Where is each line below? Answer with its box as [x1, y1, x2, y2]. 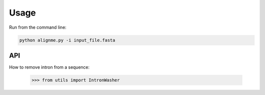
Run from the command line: [9, 24, 67, 30]
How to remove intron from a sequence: [9, 64, 90, 70]
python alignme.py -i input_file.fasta [19, 37, 115, 43]
